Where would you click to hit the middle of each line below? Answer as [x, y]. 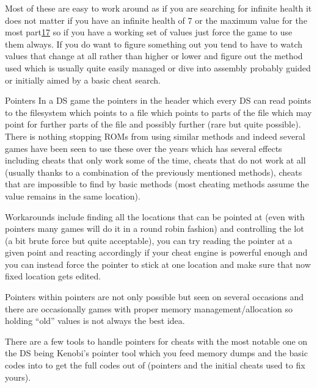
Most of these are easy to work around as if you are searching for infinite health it [158, 8]
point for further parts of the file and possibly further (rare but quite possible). [153, 124]
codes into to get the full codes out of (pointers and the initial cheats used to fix [155, 365]
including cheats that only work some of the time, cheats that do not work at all [155, 160]
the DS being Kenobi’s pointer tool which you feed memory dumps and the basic [156, 353]
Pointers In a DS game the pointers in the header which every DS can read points [158, 100]
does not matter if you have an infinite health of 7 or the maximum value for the [156, 20]
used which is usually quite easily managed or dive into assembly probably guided [158, 67]
